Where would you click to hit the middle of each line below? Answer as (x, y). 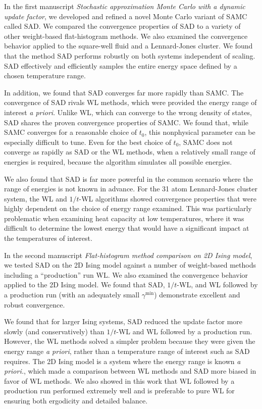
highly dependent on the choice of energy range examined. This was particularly (128, 208)
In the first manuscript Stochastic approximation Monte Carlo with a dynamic (125, 6)
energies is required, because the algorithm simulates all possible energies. (118, 161)
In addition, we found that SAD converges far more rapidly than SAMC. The (124, 92)
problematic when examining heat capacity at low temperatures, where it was (124, 218)
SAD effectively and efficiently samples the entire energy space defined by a (121, 65)
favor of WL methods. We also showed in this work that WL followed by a (119, 380)
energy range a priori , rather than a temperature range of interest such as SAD (127, 351)
